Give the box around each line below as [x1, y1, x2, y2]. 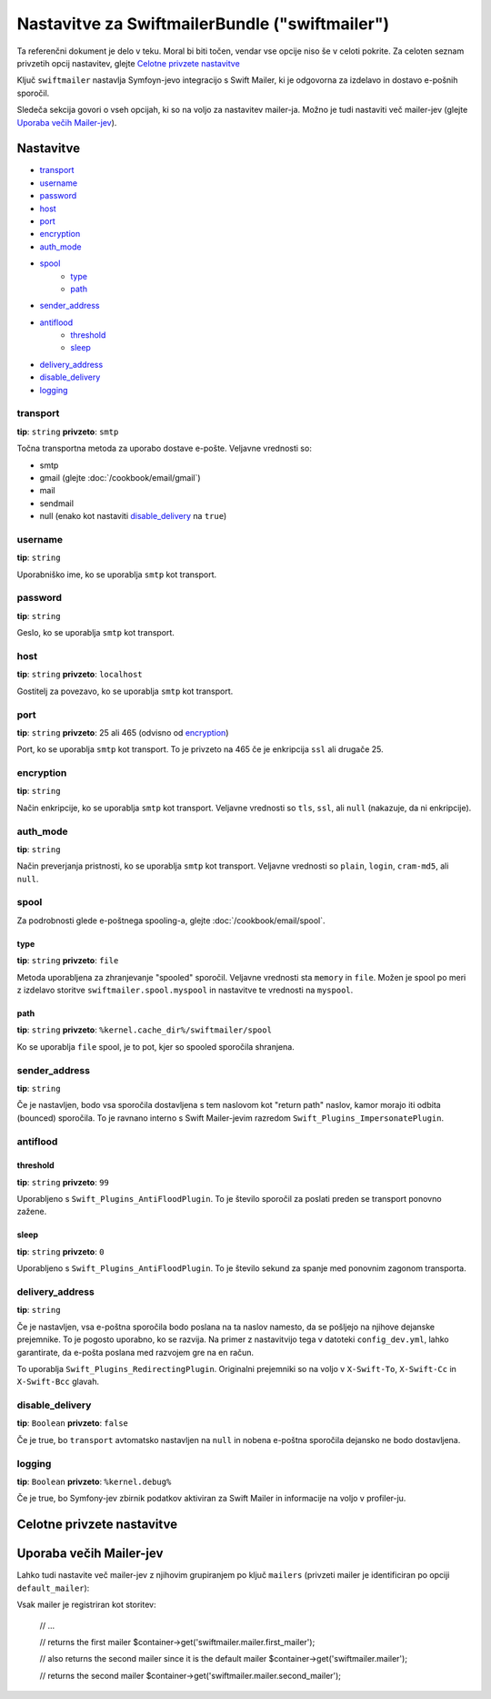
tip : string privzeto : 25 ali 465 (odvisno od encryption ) [16, 727, 229, 738]
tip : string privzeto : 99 [16, 1176, 109, 1187]
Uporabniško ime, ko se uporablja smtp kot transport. [16, 569, 217, 580]
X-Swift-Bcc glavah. [16, 1376, 100, 1388]
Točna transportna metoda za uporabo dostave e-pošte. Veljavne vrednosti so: [16, 443, 313, 454]
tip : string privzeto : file [16, 955, 119, 966]
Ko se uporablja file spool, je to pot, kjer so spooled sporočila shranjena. [16, 1041, 295, 1052]
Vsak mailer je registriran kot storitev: [16, 1599, 156, 1611]
